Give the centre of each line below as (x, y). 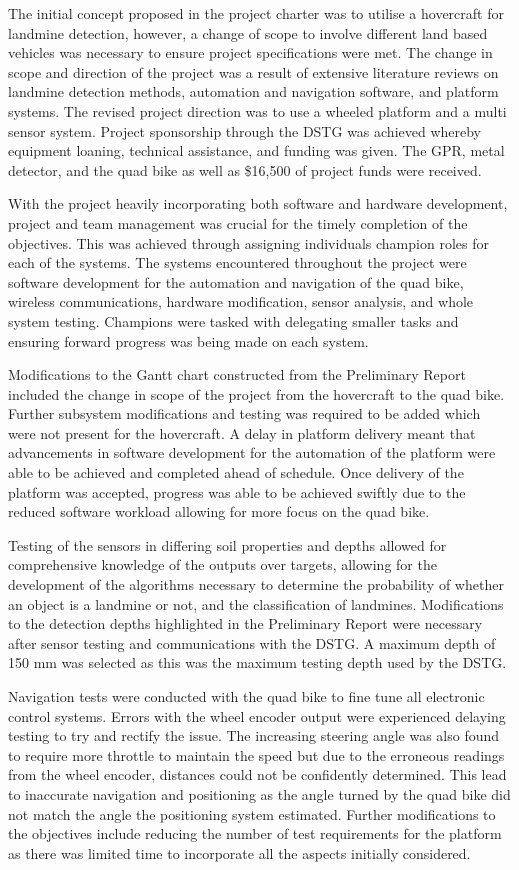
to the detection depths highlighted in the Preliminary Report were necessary (245, 623)
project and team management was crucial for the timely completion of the (238, 222)
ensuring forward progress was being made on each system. (188, 340)
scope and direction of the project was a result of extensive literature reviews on (253, 71)
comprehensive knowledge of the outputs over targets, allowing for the (222, 564)
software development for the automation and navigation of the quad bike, (236, 281)
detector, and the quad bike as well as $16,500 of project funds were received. (245, 169)
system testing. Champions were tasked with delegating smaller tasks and (233, 320)
